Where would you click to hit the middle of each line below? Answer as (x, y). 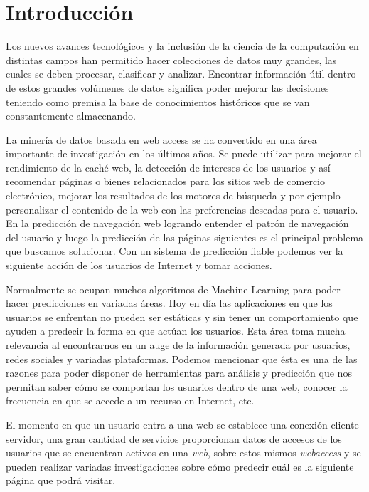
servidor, (25, 438)
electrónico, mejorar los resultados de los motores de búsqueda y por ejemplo (173, 195)
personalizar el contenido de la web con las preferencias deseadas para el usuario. (182, 209)
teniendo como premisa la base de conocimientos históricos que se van (158, 101)
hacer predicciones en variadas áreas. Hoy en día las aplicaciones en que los (169, 303)
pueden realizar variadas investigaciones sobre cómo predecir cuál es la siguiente (180, 466)
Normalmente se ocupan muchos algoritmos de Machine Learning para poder (173, 289)
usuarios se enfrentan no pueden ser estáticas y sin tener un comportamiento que (182, 316)
